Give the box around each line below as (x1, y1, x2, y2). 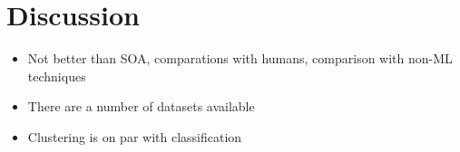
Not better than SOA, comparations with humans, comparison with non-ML (27, 49, 453, 68)
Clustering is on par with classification (27, 127, 242, 146)
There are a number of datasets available (27, 97, 255, 116)
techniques (27, 66, 86, 85)
